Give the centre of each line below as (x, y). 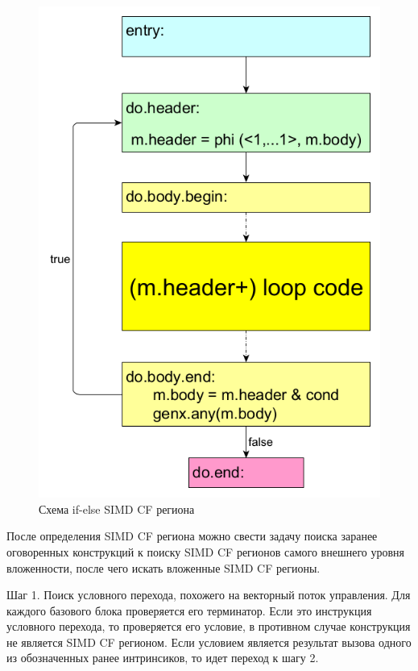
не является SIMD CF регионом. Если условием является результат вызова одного (209, 642)
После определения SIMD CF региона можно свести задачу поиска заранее (192, 536)
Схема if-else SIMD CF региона (117, 508)
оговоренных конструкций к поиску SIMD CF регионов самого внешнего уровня (206, 551)
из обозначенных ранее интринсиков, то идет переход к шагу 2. (163, 658)
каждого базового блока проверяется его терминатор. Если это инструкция (189, 610)
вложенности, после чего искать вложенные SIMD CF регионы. (163, 567)
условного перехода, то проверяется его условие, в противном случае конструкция (209, 626)
